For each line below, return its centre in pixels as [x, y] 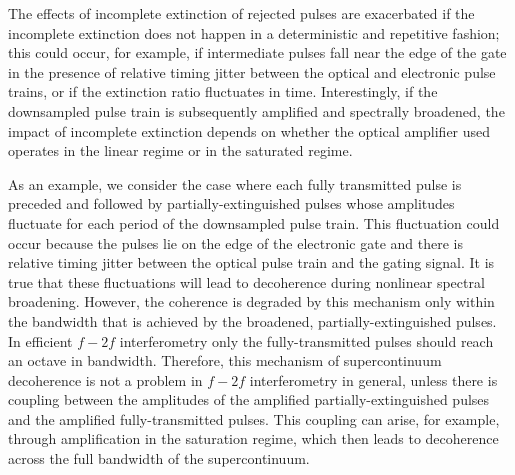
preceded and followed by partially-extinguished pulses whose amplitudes [231, 203]
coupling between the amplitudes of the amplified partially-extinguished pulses [249, 399]
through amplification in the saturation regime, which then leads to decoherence [253, 438]
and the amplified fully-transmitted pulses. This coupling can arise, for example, [254, 418]
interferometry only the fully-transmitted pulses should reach [306, 340]
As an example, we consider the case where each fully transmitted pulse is [235, 183]
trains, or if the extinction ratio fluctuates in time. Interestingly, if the [223, 91]
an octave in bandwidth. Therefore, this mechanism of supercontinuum [225, 360]
